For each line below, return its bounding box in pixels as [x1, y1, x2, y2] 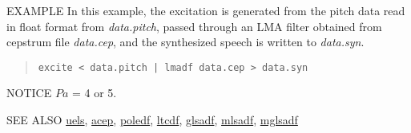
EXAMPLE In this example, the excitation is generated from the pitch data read [6, 2, 405, 18]
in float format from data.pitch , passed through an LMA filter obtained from [6, 18, 382, 34]
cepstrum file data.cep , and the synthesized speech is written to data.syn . [6, 33, 365, 50]
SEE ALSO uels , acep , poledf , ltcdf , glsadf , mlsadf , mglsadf [6, 111, 298, 128]
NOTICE [6, 84, 52, 101]
